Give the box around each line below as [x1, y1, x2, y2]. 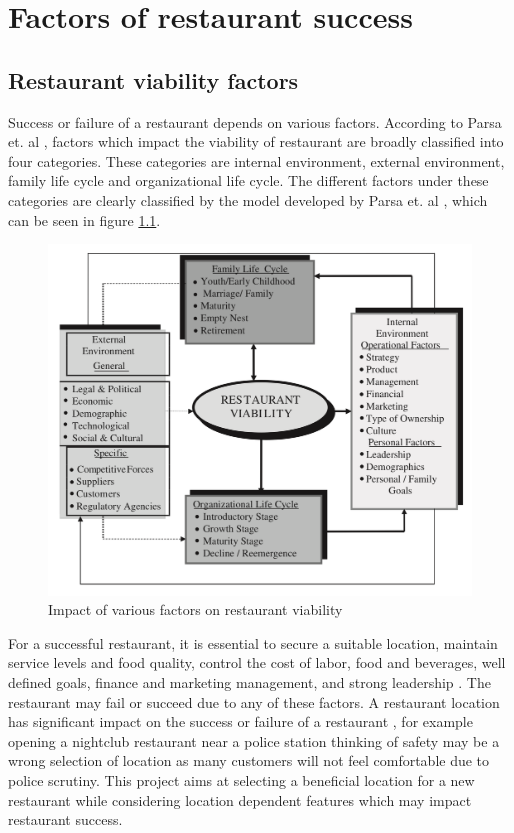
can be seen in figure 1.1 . [8, 209, 161, 230]
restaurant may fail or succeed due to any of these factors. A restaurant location [8, 691, 500, 712]
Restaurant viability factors [8, 64, 299, 95]
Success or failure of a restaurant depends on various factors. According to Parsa [8, 111, 502, 132]
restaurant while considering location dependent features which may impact [8, 789, 472, 810]
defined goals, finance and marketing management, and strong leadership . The [8, 672, 491, 693]
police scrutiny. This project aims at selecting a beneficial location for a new [8, 770, 475, 791]
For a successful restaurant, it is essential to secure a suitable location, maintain [8, 632, 498, 653]
